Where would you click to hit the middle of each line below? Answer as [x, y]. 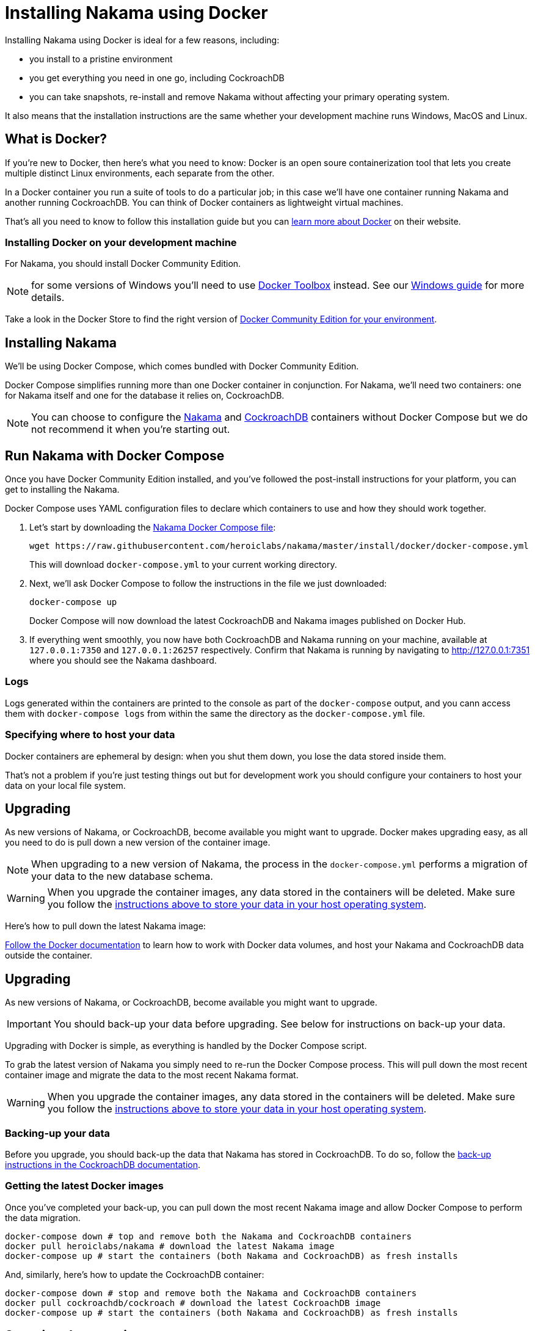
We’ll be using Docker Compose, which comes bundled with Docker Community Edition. [182, 366]
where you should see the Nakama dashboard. [123, 661]
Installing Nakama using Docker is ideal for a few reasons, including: [142, 40]
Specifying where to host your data [90, 735]
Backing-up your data [58, 1133]
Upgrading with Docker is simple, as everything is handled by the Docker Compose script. [186, 1046]
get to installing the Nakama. [62, 490]
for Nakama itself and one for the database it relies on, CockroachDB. [145, 396]
